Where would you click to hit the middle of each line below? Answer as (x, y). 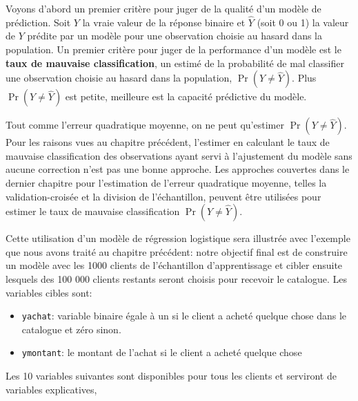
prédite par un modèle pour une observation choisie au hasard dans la (175, 36)
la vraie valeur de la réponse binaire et (164, 22)
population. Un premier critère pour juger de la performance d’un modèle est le (173, 49)
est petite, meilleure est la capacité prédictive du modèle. (186, 96)
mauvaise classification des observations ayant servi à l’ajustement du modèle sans (179, 155)
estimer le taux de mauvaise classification (93, 211)
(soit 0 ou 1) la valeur (303, 22)
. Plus (304, 78)
